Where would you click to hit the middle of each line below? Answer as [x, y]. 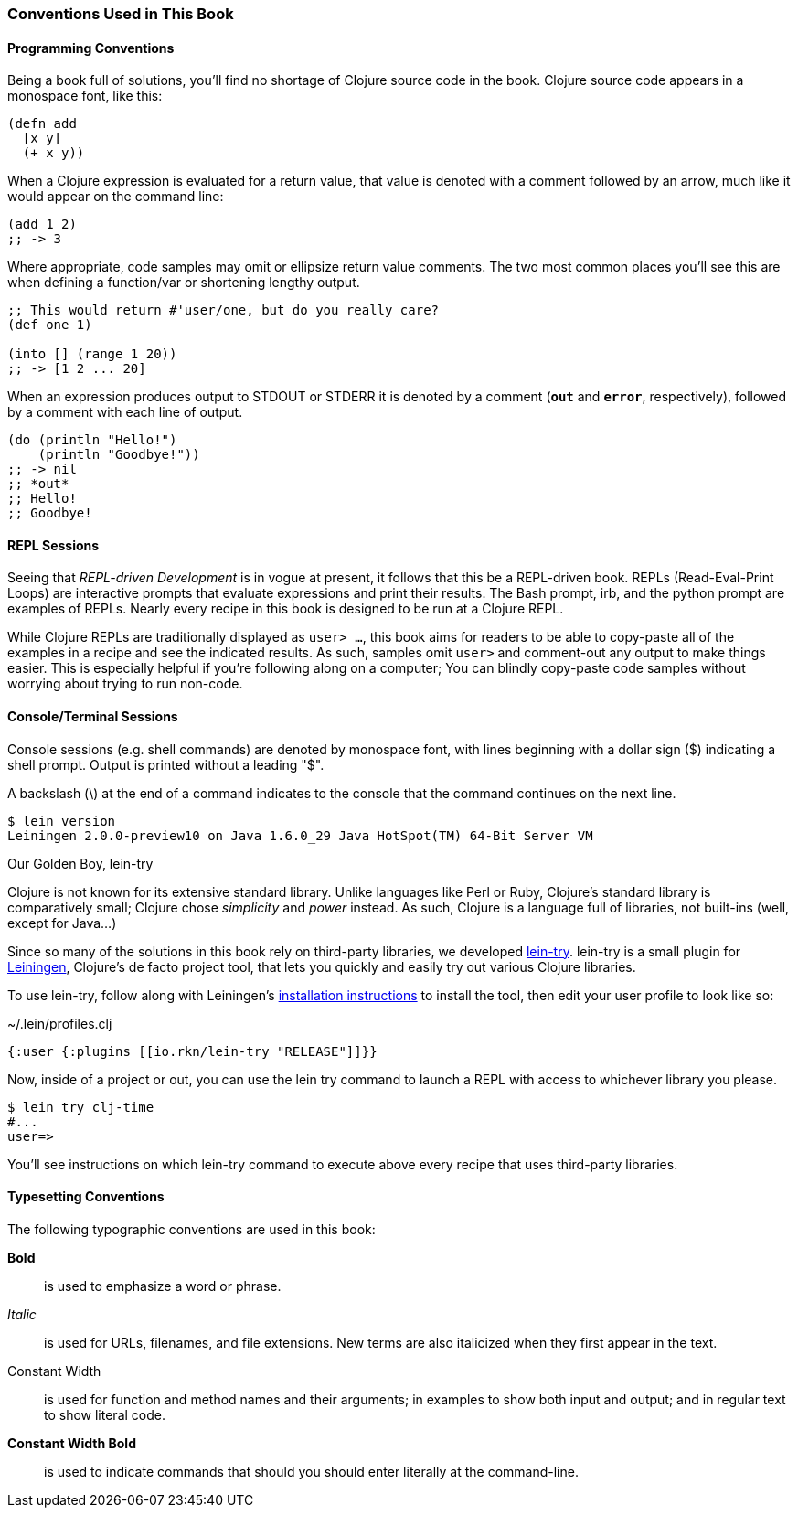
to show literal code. [105, 1414]
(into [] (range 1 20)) [92, 354]
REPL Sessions [53, 545]
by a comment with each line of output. [125, 412]
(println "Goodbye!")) [119, 455]
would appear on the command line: [116, 197]
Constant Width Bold [72, 1443]
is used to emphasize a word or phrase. [163, 1286]
